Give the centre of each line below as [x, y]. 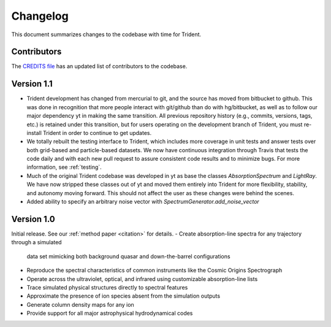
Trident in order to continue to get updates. [97, 133]
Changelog [40, 16]
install [34, 133]
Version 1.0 [33, 219]
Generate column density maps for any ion [80, 304]
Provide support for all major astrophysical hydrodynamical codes [110, 314]
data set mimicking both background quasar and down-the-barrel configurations [128, 256]
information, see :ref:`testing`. [64, 167]
